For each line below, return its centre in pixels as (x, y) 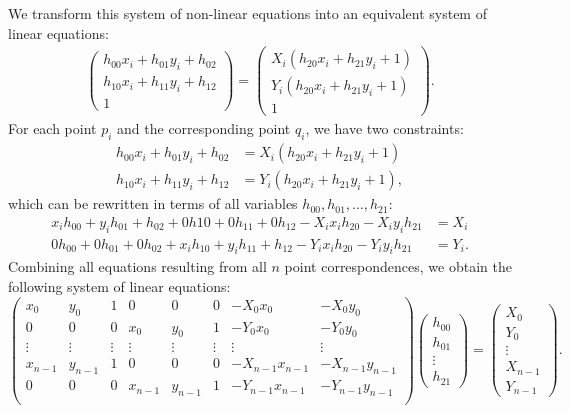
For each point (52, 128)
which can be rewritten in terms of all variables (153, 203)
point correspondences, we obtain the (398, 266)
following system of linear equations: (119, 286)
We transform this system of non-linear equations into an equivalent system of (247, 13)
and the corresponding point (204, 128)
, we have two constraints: (384, 128)
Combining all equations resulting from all (137, 266)
